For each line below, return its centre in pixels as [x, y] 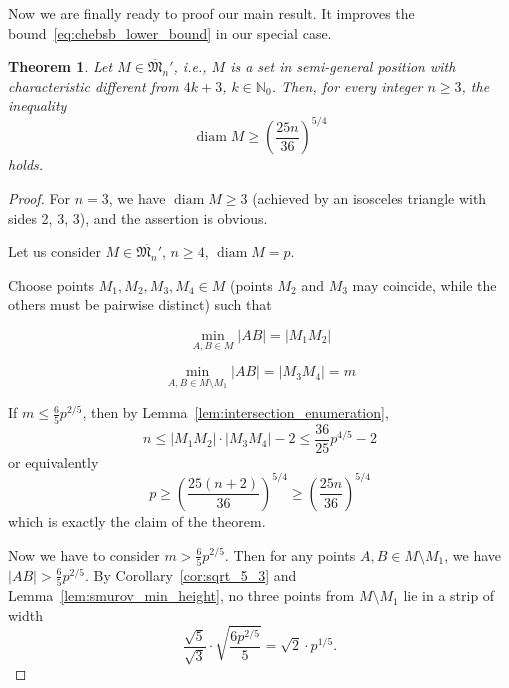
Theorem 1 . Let [60, 66]
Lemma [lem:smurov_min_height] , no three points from [181, 595]
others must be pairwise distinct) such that [140, 304]
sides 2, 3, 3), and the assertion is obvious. [138, 217]
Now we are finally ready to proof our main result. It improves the [211, 13]
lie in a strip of [449, 595]
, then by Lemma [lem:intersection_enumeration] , [235, 412]
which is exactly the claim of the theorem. [137, 520]
